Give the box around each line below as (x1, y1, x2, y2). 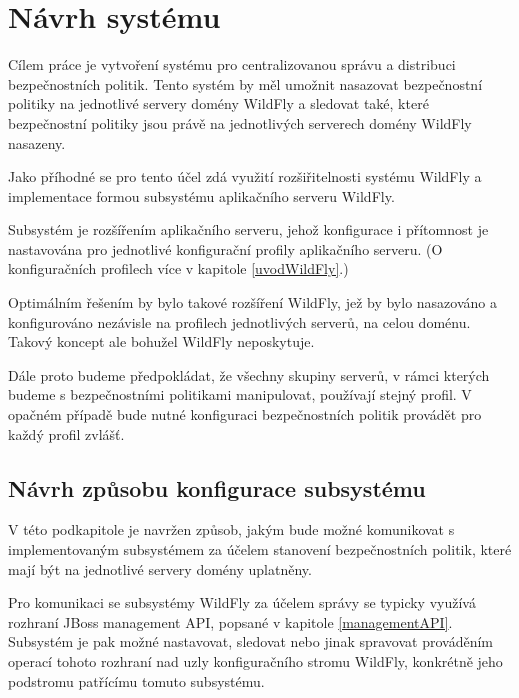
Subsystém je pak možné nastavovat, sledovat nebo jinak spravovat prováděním (8, 631, 493, 652)
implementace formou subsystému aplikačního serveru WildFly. (8, 185, 395, 206)
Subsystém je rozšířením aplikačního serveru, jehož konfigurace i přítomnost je (8, 219, 489, 240)
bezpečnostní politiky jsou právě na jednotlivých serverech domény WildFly (8, 112, 472, 133)
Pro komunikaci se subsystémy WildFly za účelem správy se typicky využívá (8, 592, 476, 613)
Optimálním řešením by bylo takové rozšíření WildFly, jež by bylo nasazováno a (8, 292, 497, 313)
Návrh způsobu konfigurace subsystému (8, 472, 426, 503)
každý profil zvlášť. (8, 423, 125, 444)
